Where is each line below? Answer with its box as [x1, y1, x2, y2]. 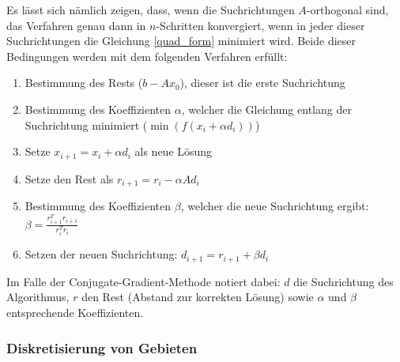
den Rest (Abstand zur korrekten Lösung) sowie [81, 288, 314, 305]
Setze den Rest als [25, 170, 114, 187]
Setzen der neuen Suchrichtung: [25, 246, 178, 262]
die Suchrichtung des [293, 273, 394, 289]
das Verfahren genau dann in [6, 17, 146, 33]
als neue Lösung [134, 143, 213, 160]
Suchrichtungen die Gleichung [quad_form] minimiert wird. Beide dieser [6, 32, 357, 49]
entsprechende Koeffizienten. [6, 304, 144, 321]
